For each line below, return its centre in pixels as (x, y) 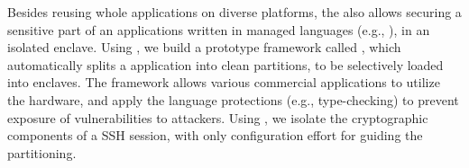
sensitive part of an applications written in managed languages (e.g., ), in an (219, 29)
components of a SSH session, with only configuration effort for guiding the (215, 135)
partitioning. (42, 152)
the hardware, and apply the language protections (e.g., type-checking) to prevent (233, 99)
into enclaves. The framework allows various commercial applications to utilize (224, 82)
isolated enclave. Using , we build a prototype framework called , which (204, 47)
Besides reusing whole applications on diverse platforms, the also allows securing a (234, 12)
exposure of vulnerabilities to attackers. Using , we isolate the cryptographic (218, 117)
